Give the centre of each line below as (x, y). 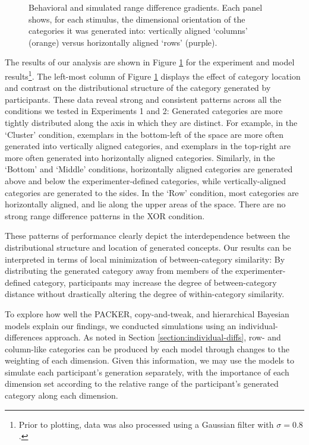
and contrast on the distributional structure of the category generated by (138, 88)
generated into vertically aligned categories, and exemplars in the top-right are (148, 146)
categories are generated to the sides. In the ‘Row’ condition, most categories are (152, 192)
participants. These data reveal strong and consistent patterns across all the (143, 99)
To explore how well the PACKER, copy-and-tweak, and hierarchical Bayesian (147, 313)
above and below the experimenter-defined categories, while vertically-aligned (146, 180)
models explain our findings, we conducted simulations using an (121, 325)
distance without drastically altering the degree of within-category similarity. (145, 294)
